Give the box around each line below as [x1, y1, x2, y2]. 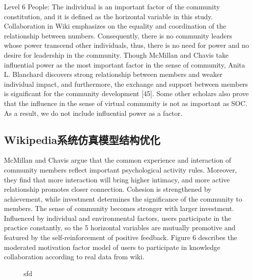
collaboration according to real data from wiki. [4, 251, 145, 262]
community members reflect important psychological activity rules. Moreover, [4, 164, 237, 175]
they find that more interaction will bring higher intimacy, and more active [4, 174, 230, 184]
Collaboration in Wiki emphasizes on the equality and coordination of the [4, 21, 226, 31]
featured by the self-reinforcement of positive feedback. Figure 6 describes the [4, 232, 237, 243]
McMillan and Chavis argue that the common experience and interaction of [4, 155, 231, 165]
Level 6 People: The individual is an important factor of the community [4, 1, 220, 11]
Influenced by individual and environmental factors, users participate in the [4, 212, 231, 223]
